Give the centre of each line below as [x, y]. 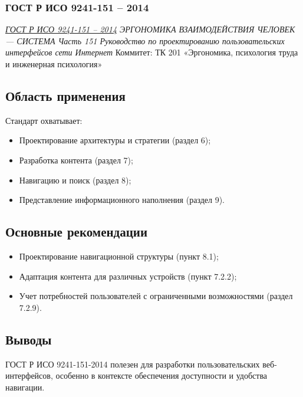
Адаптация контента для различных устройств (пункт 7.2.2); [128, 276]
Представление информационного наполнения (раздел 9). [122, 200]
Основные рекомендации [77, 232]
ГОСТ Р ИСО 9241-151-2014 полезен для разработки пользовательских [133, 364]
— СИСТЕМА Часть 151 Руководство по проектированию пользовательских [145, 40]
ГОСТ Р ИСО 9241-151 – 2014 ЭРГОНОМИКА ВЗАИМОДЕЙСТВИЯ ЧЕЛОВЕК [150, 29]
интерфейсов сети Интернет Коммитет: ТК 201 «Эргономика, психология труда [152, 52]
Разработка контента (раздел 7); [76, 160]
